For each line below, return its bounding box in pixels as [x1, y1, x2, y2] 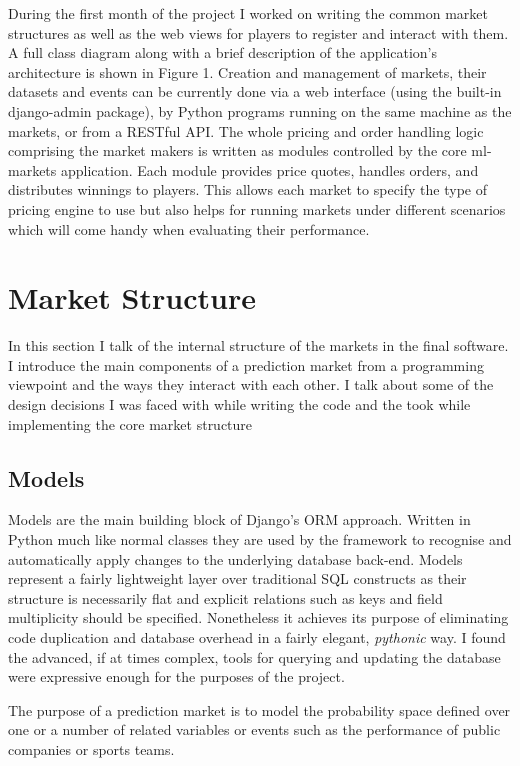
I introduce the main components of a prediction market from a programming [8, 354, 484, 375]
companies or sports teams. [8, 738, 175, 759]
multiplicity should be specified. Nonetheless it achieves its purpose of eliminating [8, 607, 509, 628]
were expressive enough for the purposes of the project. [8, 666, 345, 687]
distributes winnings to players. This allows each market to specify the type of [8, 179, 487, 200]
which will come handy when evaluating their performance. [8, 218, 370, 239]
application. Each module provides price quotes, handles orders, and [60, 159, 479, 180]
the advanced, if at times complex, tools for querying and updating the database [8, 646, 501, 667]
